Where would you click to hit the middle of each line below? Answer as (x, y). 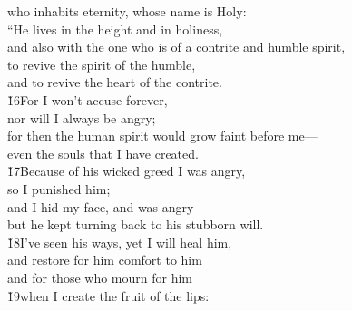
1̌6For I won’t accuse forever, (88, 99)
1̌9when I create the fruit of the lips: (108, 295)
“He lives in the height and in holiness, (115, 29)
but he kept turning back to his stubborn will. (136, 224)
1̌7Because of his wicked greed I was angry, (127, 171)
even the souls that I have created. (103, 153)
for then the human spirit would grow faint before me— (162, 136)
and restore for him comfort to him (105, 260)
